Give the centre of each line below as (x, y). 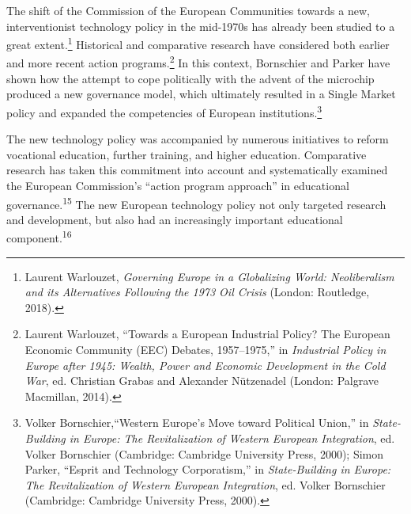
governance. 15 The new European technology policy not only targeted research (196, 203)
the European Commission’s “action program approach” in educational (178, 185)
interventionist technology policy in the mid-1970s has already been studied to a (201, 26)
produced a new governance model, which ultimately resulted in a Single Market (201, 94)
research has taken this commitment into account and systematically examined (197, 170)
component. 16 (39, 236)
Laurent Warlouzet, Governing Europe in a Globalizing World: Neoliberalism (209, 276)
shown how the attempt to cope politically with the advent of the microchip (190, 78)
